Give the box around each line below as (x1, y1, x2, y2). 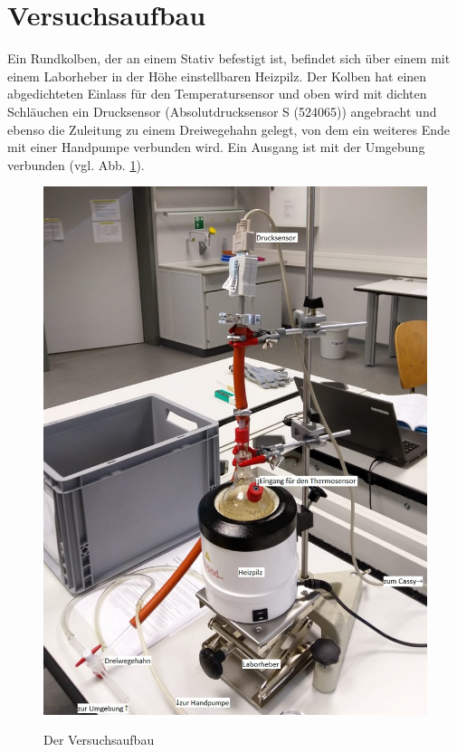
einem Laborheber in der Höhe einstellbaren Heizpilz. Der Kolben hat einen (7, 66, 427, 85)
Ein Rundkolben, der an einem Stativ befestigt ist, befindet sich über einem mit (7, 49, 451, 68)
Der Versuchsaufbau (43, 730, 155, 749)
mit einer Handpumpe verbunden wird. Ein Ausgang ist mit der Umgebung (7, 138, 425, 157)
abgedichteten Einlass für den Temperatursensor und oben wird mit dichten (7, 84, 427, 103)
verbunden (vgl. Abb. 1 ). (7, 155, 145, 174)
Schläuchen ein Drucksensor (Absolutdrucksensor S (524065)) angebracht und (7, 101, 437, 120)
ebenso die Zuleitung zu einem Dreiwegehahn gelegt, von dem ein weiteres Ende (7, 119, 451, 138)
